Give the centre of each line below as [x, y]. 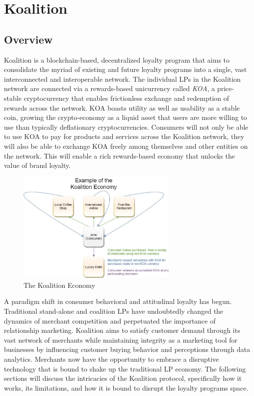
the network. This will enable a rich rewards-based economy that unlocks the [119, 155]
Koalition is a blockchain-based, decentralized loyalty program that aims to [117, 59]
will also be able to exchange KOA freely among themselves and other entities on [126, 146]
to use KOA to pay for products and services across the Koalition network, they [124, 136]
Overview [28, 39]
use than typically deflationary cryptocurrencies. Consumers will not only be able [126, 127]
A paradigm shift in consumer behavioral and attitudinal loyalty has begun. [118, 301]
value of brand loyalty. [38, 165]
